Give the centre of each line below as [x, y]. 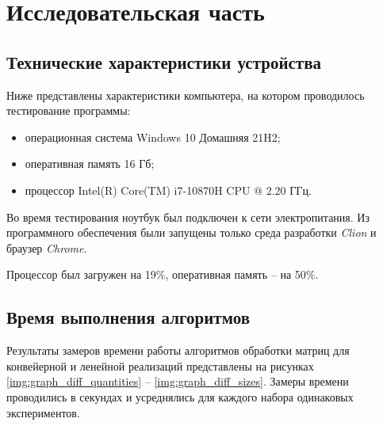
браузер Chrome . [47, 247]
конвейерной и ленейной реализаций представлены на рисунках [160, 365]
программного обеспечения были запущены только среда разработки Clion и [191, 232]
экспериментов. [43, 412]
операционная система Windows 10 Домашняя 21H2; [153, 137]
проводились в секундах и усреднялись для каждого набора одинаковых [180, 396]
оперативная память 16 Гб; [90, 164]
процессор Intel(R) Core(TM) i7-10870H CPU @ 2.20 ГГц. [168, 190]
